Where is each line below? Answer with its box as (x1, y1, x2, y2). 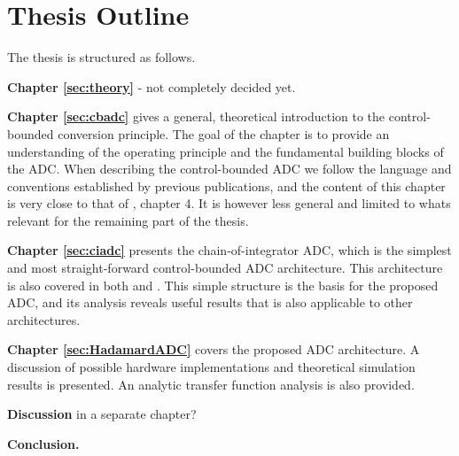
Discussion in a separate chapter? (7, 405, 197, 423)
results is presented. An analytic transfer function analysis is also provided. (7, 375, 415, 393)
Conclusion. (7, 434, 80, 452)
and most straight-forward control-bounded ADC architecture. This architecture (7, 259, 443, 277)
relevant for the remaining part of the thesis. (7, 211, 249, 229)
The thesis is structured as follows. (7, 48, 196, 66)
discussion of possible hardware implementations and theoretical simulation (7, 358, 416, 376)
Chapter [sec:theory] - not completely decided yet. (7, 77, 296, 96)
